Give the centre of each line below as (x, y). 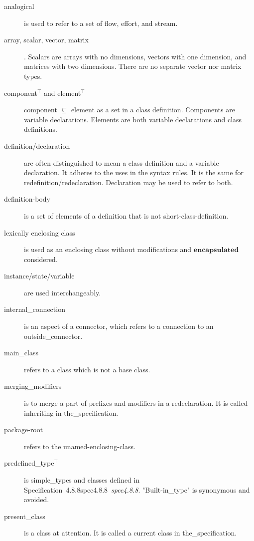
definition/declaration (37, 145)
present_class (25, 516)
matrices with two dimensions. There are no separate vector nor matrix (133, 66)
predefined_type (29, 463)
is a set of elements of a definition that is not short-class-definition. (126, 215)
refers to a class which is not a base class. (87, 369)
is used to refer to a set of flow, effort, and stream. (101, 23)
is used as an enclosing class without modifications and (108, 249)
